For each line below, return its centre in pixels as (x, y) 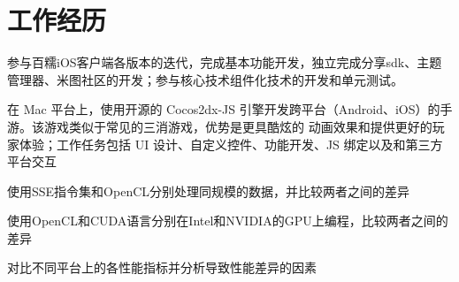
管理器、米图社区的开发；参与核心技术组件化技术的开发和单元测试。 (205, 79)
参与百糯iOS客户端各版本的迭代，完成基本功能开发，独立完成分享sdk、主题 (225, 62)
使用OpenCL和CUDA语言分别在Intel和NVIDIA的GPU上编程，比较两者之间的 (228, 221)
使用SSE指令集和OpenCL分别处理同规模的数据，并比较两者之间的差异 (209, 191)
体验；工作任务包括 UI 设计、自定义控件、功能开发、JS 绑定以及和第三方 (231, 144)
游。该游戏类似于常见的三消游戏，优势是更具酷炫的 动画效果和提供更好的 (220, 126)
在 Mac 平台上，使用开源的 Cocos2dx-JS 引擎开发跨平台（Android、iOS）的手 (230, 109)
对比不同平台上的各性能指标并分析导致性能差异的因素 (162, 267)
